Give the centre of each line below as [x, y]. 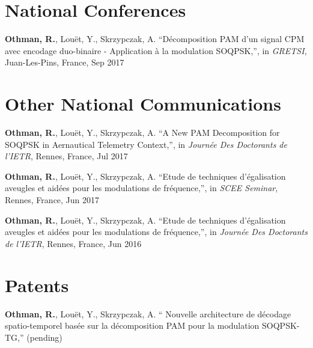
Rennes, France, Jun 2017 [52, 200]
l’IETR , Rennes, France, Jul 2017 [66, 156]
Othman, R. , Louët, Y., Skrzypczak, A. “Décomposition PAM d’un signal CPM [155, 39]
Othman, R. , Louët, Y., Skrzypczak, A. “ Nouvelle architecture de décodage [148, 313]
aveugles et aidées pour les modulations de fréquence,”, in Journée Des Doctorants [156, 232]
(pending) [44, 337]
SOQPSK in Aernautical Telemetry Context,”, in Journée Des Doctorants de [146, 144]
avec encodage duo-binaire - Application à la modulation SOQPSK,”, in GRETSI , [156, 50]
